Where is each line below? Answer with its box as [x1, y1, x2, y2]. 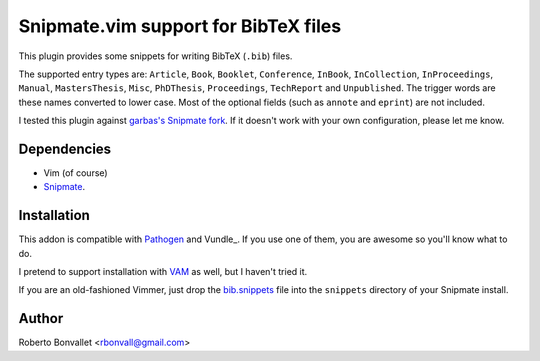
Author [18, 310, 64, 327]
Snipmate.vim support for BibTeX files [18, 15, 342, 37]
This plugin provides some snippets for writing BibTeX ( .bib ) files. [18, 50, 293, 62]
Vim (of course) [43, 167, 109, 179]
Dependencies [18, 140, 112, 157]
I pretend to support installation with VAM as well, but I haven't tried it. [18, 266, 308, 278]
